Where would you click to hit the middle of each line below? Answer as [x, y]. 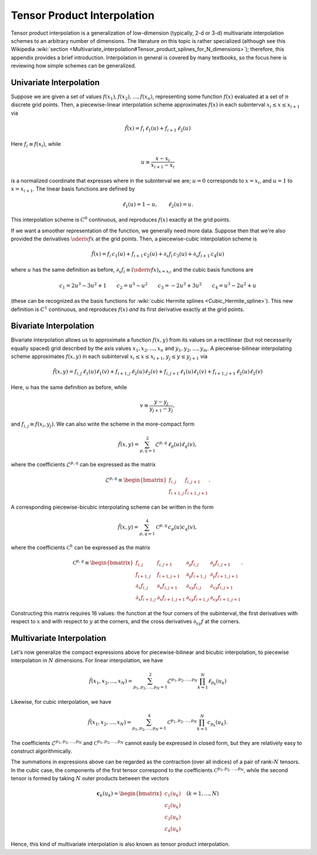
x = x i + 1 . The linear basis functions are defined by [73, 190]
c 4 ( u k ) [173, 829]
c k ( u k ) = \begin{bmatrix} [129, 794]
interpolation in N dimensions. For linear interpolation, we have [87, 660]
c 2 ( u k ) [173, 806]
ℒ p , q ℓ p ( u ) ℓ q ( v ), [176, 445]
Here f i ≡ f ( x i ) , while [36, 144]
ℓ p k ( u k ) [217, 682]
